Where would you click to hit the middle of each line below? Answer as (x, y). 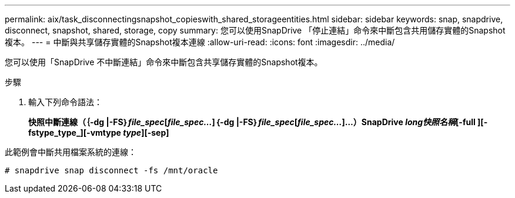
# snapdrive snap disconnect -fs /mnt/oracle (111, 170)
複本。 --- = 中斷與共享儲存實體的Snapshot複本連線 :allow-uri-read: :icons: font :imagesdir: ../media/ (200, 42)
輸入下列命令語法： (65, 102)
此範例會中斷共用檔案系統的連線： (71, 152)
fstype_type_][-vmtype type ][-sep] (99, 132)
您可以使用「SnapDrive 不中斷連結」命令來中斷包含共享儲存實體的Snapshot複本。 (164, 62)
